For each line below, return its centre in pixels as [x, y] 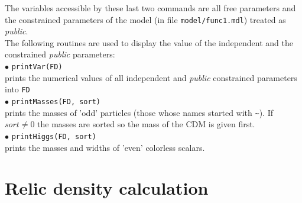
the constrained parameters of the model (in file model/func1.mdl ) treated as [145, 19]
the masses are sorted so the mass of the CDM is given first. [146, 124]
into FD [17, 89]
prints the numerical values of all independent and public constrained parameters [151, 77]
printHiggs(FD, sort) [54, 136]
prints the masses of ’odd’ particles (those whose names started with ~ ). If [139, 112]
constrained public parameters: [60, 54]
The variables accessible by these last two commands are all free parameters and [150, 8]
